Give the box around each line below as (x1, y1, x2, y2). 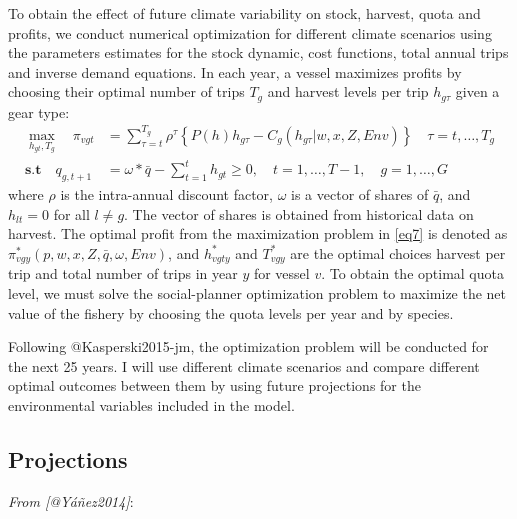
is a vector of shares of (291, 184, 429, 205)
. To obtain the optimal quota (321, 263, 504, 284)
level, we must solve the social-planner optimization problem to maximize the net (8, 282, 507, 303)
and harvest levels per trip (267, 81, 429, 102)
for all (53, 203, 90, 224)
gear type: (8, 101, 70, 122)
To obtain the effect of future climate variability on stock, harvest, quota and (8, 3, 481, 23)
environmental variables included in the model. (8, 394, 295, 415)
